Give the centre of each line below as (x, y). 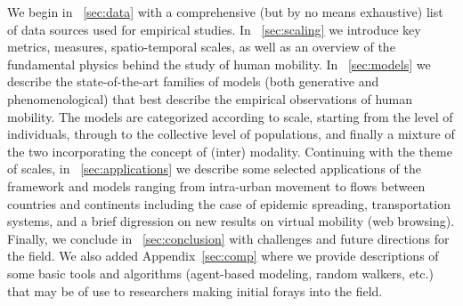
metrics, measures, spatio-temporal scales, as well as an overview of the (201, 47)
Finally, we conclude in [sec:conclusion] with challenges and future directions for (228, 238)
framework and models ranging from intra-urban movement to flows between (216, 185)
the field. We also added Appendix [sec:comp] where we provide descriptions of (223, 256)
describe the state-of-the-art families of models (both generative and (193, 81)
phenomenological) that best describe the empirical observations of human (210, 98)
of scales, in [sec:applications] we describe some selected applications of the (214, 169)
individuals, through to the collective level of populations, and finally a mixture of (231, 134)
